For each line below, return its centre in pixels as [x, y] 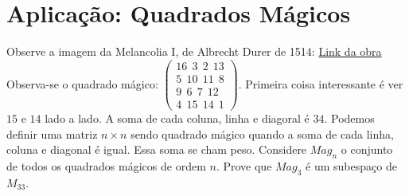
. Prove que [244, 165]
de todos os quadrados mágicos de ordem [106, 165]
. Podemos [349, 118]
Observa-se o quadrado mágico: [82, 83]
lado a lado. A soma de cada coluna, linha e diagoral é [177, 118]
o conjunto [367, 149]
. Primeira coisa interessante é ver [321, 83]
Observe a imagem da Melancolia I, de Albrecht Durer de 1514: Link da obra [194, 51]
